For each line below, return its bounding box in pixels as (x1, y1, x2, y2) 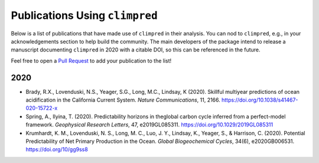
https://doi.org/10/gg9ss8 (25, 146, 88, 153)
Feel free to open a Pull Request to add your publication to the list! (11, 57, 172, 64)
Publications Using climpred (11, 9, 158, 22)
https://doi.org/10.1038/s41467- (222, 96, 298, 103)
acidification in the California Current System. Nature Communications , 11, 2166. (25, 96, 221, 103)
